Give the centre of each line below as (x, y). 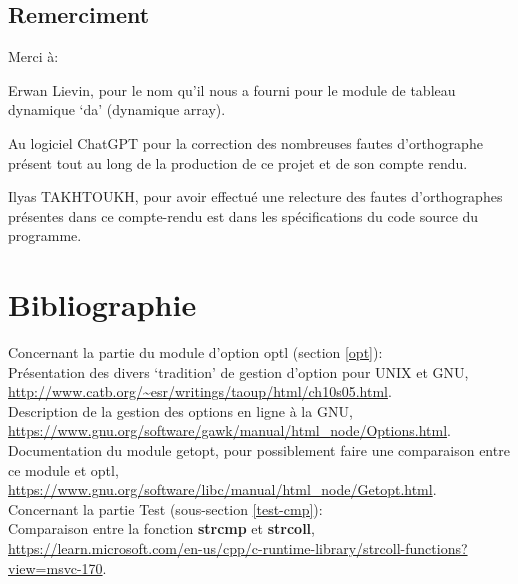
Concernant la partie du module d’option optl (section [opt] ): (195, 352)
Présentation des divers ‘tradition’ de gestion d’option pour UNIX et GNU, (238, 371)
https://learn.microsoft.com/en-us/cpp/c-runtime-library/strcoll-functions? (238, 548)
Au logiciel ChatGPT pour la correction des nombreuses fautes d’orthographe (245, 142)
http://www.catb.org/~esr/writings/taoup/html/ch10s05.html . (200, 391)
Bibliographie (102, 304)
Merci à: (33, 56)
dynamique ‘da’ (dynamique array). (117, 109)
